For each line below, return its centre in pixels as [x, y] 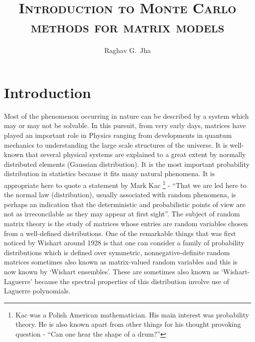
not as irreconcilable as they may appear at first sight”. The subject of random [122, 214]
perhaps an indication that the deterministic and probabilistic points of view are [125, 204]
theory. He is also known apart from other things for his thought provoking [128, 324]
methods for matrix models [127, 27]
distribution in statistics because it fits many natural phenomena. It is [109, 173]
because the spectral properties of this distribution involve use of [132, 281]
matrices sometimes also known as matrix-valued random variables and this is [121, 262]
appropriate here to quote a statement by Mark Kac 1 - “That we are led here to [125, 184]
